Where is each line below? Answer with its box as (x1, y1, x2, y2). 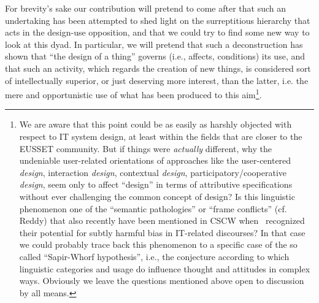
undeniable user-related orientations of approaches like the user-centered (19, 154, 291, 167)
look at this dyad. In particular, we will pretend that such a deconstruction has (5, 37, 303, 50)
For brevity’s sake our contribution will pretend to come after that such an (5, 2, 286, 14)
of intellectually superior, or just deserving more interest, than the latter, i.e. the (5, 74, 309, 86)
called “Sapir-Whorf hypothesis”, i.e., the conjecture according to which (19, 250, 290, 263)
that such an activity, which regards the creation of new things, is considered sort (5, 61, 311, 74)
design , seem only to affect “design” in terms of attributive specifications (19, 178, 293, 191)
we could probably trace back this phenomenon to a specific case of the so (19, 238, 298, 251)
